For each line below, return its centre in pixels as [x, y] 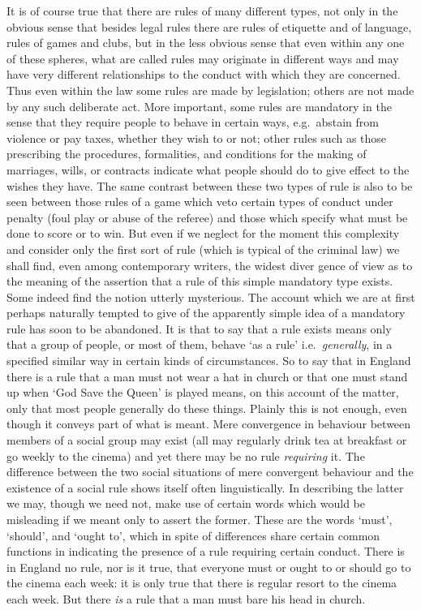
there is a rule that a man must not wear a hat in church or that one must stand [207, 376]
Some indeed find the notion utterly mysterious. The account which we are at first [211, 296]
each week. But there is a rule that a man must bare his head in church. [186, 598]
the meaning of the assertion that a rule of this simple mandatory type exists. [200, 281]
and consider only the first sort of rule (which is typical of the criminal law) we [203, 249]
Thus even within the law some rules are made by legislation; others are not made [210, 90]
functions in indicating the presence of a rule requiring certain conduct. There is [206, 551]
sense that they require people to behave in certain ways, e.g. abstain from [193, 122]
